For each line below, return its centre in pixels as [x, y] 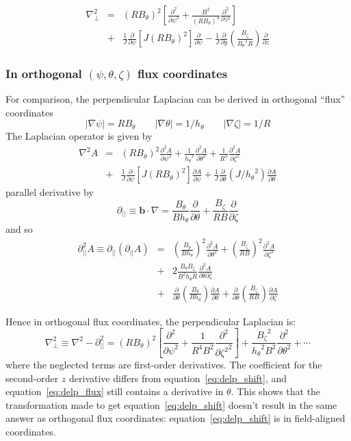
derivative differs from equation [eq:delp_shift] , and [178, 378]
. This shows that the [276, 391]
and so [19, 229]
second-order [32, 378]
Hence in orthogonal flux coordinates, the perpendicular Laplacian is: [151, 321]
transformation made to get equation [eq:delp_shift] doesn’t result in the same [171, 404]
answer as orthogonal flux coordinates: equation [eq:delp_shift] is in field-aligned [175, 418]
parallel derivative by [50, 192]
